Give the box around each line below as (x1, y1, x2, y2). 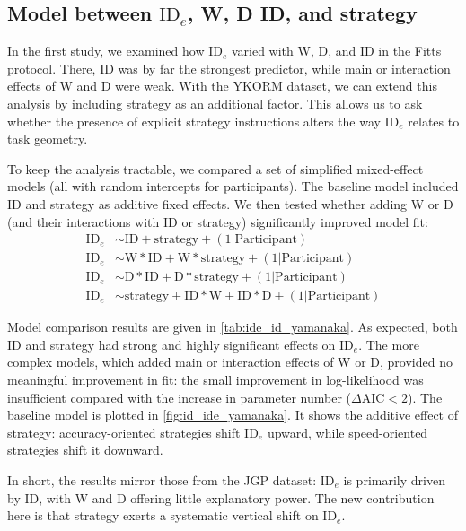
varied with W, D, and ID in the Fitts (231, 41, 442, 60)
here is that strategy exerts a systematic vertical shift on (7, 506, 319, 525)
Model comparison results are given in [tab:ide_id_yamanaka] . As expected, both (7, 318, 458, 336)
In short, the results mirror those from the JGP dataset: (7, 471, 317, 490)
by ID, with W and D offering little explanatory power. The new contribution (7, 488, 435, 507)
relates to (408, 111, 460, 130)
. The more (358, 335, 419, 353)
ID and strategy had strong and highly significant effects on (7, 335, 336, 353)
